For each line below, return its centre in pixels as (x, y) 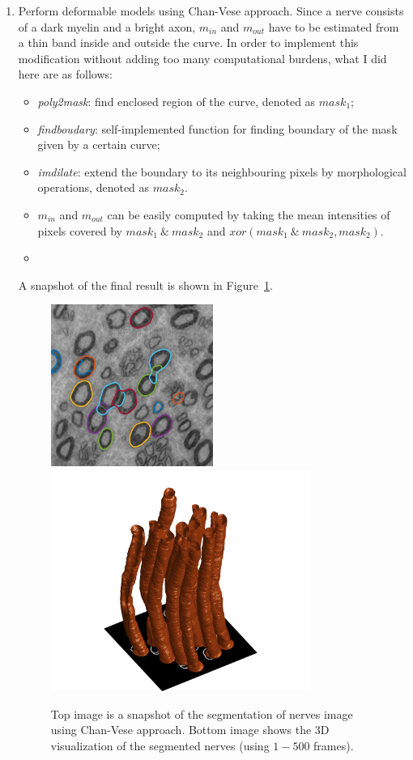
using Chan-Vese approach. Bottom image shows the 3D (190, 730)
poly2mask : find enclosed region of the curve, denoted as (177, 101)
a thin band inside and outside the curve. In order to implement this (188, 42)
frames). (334, 745)
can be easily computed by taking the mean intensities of (249, 214)
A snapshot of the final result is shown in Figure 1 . (145, 284)
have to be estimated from (334, 26)
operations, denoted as (94, 187)
